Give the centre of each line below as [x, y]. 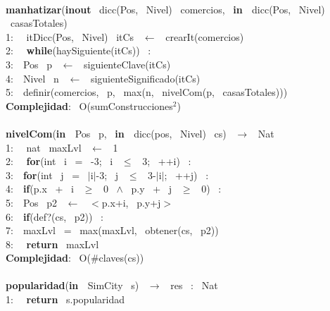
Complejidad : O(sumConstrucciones [89, 105]
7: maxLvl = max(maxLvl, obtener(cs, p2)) [112, 230]
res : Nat [194, 285]
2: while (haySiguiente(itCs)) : [78, 50]
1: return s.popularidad [65, 299]
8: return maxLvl [52, 244]
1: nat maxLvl [44, 147]
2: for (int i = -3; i [59, 161]
